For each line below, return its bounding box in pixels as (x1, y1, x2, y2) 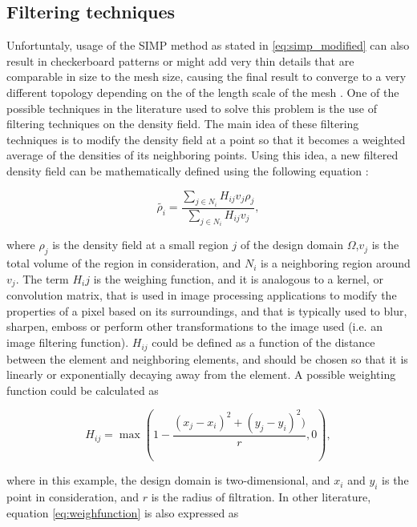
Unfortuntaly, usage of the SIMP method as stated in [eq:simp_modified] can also (6, 37, 410, 54)
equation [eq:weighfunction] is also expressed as (6, 504, 239, 521)
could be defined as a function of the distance (152, 334, 375, 351)
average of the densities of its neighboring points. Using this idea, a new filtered (6, 147, 399, 163)
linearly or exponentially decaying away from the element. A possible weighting (6, 366, 396, 383)
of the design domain (240, 236, 343, 253)
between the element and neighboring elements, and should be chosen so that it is (6, 350, 408, 367)
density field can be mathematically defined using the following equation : (6, 162, 369, 179)
